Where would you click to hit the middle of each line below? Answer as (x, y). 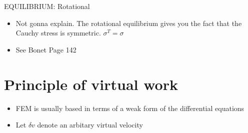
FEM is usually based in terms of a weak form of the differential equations (130, 108)
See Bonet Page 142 (46, 49)
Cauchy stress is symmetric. (58, 33)
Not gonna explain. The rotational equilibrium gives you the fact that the (129, 23)
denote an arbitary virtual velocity (90, 125)
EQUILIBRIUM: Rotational (47, 6)
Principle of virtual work (91, 84)
